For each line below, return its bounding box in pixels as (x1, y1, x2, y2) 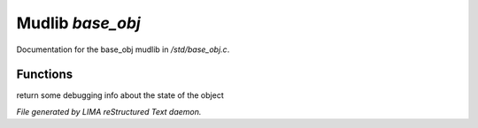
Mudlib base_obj (16, 13, 141, 33)
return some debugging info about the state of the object (16, 90, 225, 101)
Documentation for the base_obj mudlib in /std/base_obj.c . (16, 44, 230, 55)
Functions (16, 67, 73, 82)
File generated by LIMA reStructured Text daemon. (16, 106, 202, 117)
